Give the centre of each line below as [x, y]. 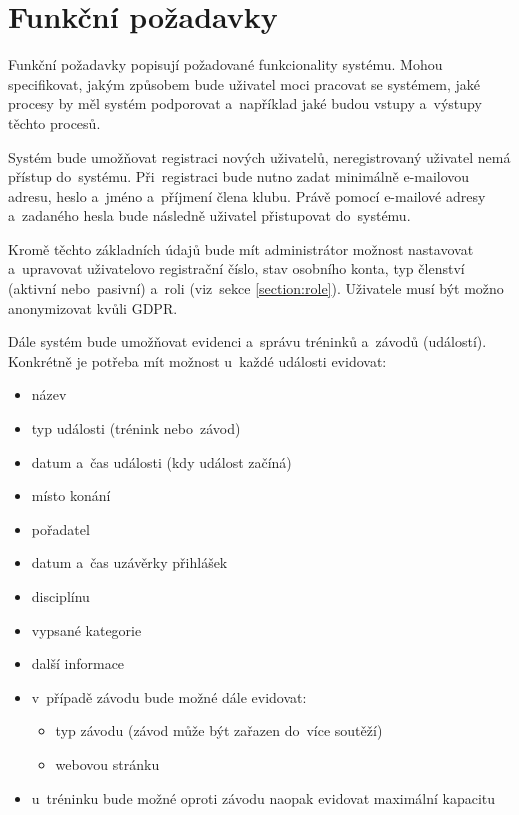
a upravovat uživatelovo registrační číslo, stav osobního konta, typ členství [236, 268]
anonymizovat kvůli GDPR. [93, 307]
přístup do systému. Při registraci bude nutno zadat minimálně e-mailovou [239, 176]
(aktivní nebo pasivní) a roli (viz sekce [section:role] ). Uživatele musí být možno [256, 288]
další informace [78, 663]
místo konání [71, 495]
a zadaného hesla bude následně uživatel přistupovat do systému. [209, 215]
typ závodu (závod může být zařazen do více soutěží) [219, 730]
